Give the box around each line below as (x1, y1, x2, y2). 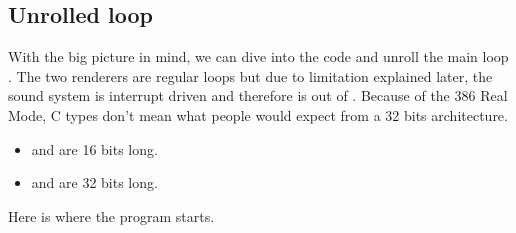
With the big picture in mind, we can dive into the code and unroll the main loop (8, 46, 509, 67)
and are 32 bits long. (31, 172, 158, 193)
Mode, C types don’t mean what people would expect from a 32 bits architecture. (8, 104, 508, 125)
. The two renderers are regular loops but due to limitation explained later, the (8, 65, 493, 86)
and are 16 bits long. (31, 138, 158, 159)
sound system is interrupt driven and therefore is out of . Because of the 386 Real (8, 85, 508, 106)
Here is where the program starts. (8, 205, 215, 226)
